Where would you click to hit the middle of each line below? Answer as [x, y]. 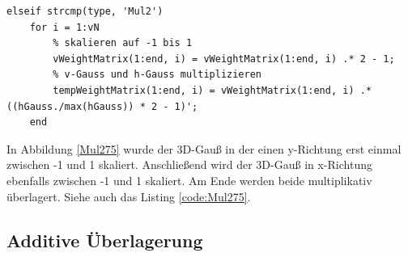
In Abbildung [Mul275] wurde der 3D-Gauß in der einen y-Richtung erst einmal [204, 148]
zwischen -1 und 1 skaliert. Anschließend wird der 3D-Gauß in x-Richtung [189, 164]
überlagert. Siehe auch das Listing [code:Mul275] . [129, 196]
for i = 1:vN [64, 27]
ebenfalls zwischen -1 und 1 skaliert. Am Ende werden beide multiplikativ [189, 180]
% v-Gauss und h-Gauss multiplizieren [157, 75]
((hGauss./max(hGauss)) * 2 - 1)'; [102, 106]
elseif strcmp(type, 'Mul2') [85, 11]
